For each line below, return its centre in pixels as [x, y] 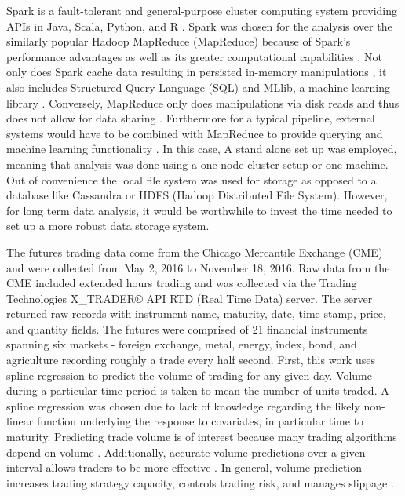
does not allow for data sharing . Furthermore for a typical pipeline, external [191, 118]
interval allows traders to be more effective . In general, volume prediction [184, 467]
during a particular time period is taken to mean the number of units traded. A [198, 390]
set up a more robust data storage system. [108, 226]
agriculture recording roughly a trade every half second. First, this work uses [191, 360]
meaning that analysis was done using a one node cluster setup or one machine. [197, 164]
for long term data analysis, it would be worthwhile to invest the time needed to [199, 210]
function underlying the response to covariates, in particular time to [200, 421]
